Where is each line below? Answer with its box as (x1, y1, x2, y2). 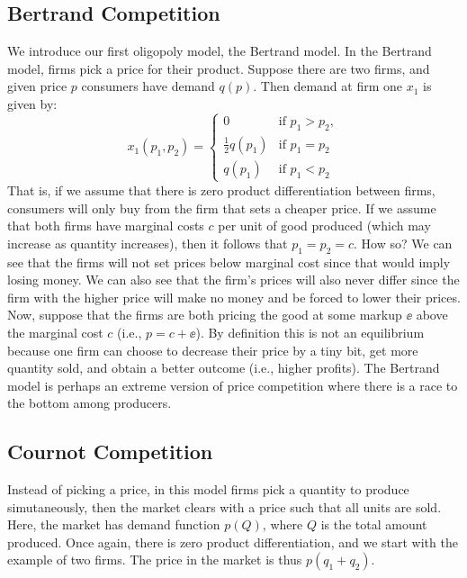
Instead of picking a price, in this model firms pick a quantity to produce (7, 480, 409, 499)
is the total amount (320, 515, 427, 534)
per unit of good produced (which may (218, 216, 431, 235)
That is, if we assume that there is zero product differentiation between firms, (7, 180, 436, 199)
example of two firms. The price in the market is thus (7, 550, 302, 569)
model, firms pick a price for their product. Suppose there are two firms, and (7, 59, 430, 77)
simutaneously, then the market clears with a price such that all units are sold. (7, 497, 442, 516)
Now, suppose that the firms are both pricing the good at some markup (7, 305, 402, 324)
